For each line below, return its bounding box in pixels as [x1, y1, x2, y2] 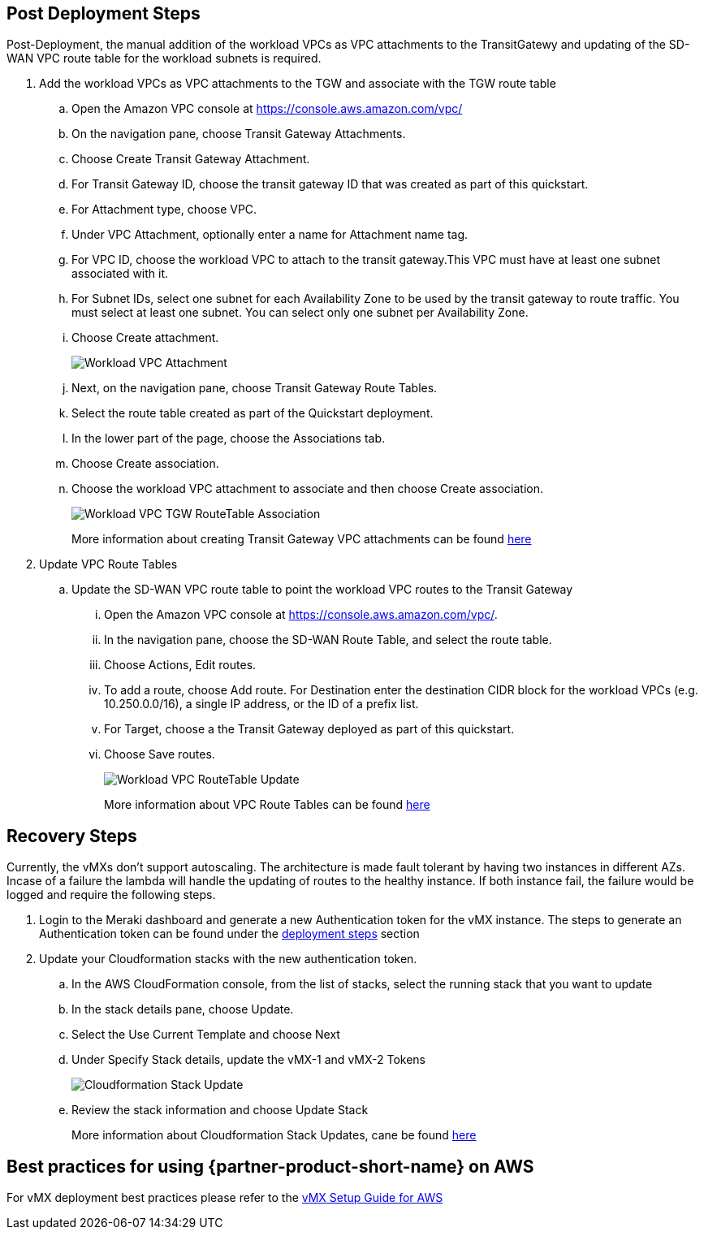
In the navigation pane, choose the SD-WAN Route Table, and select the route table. [104, 633, 552, 647]
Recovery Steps [6, 825, 137, 846]
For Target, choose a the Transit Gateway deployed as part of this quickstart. [104, 722, 515, 737]
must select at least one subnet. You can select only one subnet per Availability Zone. [71, 305, 529, 320]
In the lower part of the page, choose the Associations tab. [71, 431, 386, 446]
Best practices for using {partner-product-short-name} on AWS [6, 1156, 534, 1177]
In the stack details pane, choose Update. [71, 1002, 294, 1017]
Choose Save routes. [104, 747, 215, 762]
